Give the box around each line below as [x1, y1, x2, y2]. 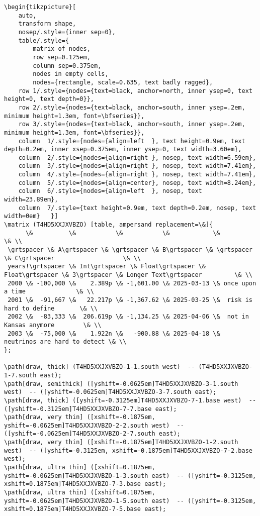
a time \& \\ [4, 288, 94, 295]
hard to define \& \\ [4, 304, 98, 312]
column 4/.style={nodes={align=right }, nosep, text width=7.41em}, [18, 171, 256, 178]
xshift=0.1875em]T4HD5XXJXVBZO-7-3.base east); [4, 480, 166, 488]
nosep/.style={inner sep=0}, [18, 28, 116, 36]
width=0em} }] [4, 213, 58, 220]
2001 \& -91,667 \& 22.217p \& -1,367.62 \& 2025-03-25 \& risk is [8, 296, 252, 303]
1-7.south [4, 371, 37, 379]
